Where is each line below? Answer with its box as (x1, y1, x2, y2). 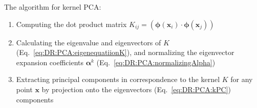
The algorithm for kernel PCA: (4, 2, 101, 12)
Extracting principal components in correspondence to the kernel (16, 74, 220, 85)
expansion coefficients (16, 57, 83, 67)
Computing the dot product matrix (16, 18, 127, 29)
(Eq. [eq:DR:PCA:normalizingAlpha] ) (96, 57, 216, 67)
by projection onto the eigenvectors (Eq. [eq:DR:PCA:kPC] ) (41, 84, 231, 94)
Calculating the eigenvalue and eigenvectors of (16, 37, 161, 47)
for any (230, 74, 253, 85)
